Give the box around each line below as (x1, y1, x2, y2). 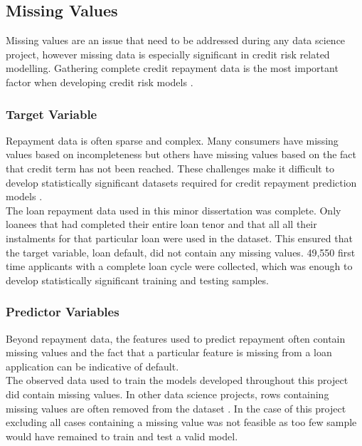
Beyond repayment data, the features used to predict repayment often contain (6, 331, 346, 346)
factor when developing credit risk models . (6, 74, 193, 89)
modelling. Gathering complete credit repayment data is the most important (6, 61, 339, 76)
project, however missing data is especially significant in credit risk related (6, 46, 330, 61)
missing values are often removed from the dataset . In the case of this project (6, 400, 346, 415)
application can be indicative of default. (6, 358, 179, 373)
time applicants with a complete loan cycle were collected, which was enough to (6, 259, 353, 274)
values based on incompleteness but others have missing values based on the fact (6, 147, 357, 162)
